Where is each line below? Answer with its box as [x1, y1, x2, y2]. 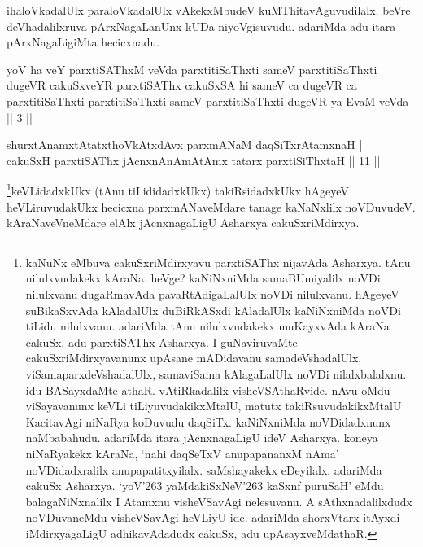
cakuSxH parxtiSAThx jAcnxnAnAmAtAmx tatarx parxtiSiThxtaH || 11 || [7, 151, 381, 168]
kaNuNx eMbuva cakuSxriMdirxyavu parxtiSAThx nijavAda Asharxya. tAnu [25, 253, 411, 270]
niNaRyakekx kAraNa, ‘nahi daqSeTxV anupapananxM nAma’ [25, 444, 339, 462]
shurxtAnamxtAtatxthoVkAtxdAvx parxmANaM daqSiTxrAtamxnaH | [7, 136, 363, 153]
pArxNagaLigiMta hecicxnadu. [7, 33, 160, 50]
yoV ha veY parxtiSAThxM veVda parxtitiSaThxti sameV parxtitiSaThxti [7, 60, 377, 77]
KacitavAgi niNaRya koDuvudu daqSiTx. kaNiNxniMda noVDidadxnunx [25, 413, 391, 430]
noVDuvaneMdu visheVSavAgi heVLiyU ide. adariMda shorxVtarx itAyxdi [25, 509, 400, 526]
